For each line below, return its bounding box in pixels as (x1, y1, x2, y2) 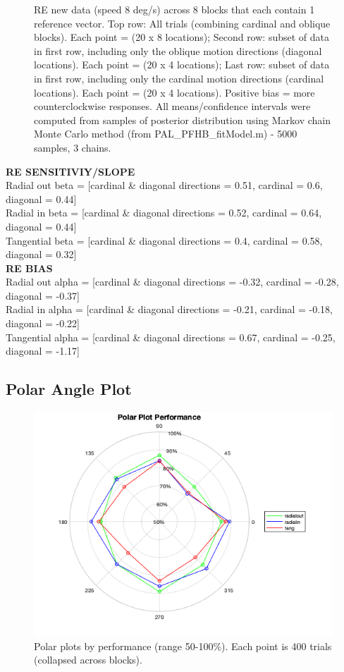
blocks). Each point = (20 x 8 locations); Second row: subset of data (34, 30, 329, 44)
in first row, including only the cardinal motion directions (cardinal (34, 71, 324, 85)
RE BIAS (6, 260, 53, 275)
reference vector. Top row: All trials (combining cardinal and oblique (34, 16, 331, 30)
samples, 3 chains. (34, 140, 111, 154)
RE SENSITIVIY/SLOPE (6, 164, 135, 178)
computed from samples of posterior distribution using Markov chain (34, 112, 331, 127)
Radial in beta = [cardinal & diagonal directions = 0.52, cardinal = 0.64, (6, 205, 322, 220)
